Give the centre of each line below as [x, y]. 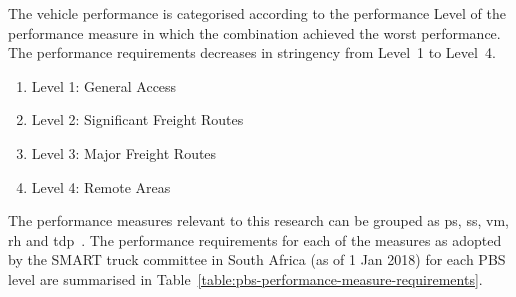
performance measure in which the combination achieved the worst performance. [254, 32]
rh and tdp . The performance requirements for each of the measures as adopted [255, 239]
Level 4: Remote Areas [101, 186]
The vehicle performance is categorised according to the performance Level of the [257, 13]
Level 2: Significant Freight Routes [137, 119]
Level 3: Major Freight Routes [124, 152]
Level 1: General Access [104, 85]
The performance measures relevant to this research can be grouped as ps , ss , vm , [258, 220]
